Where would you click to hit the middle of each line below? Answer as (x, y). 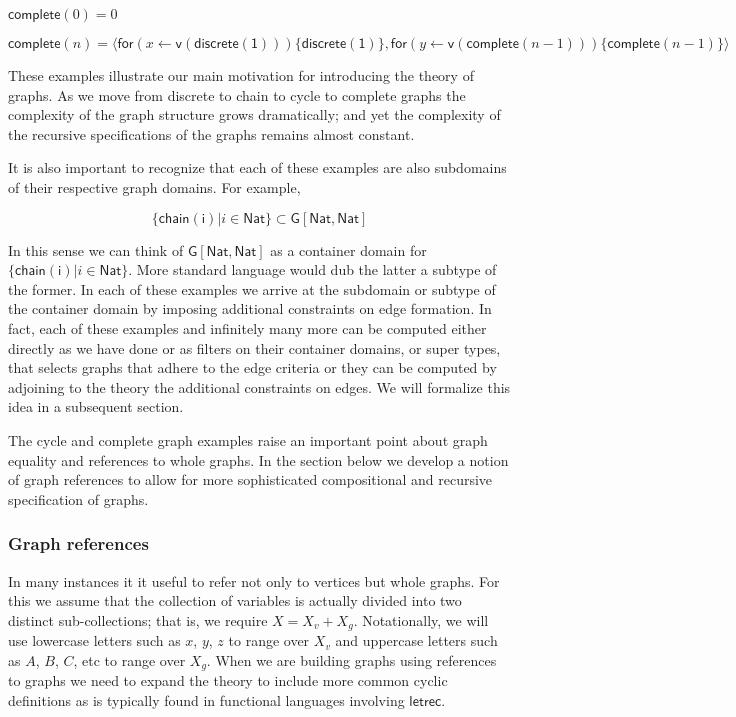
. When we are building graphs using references (351, 659)
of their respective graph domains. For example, (154, 186)
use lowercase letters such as (94, 640)
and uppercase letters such (416, 640)
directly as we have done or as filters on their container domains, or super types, (254, 347)
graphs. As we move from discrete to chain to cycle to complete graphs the (237, 94)
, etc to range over (129, 659)
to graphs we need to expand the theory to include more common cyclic (228, 680)
